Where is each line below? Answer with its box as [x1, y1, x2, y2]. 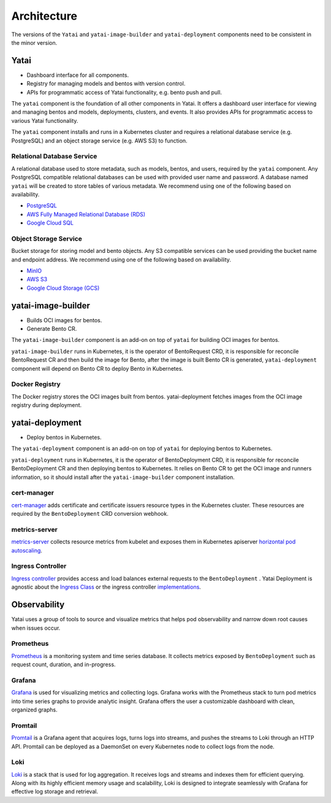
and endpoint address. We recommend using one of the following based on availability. [11, 255, 231, 263]
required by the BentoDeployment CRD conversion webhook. [11, 510, 169, 518]
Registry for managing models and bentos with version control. [26, 80, 186, 87]
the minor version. [11, 39, 58, 46]
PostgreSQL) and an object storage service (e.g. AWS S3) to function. [11, 137, 188, 144]
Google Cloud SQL [26, 219, 74, 227]
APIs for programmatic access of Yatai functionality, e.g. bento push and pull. [26, 88, 222, 96]
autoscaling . [11, 546, 43, 554]
